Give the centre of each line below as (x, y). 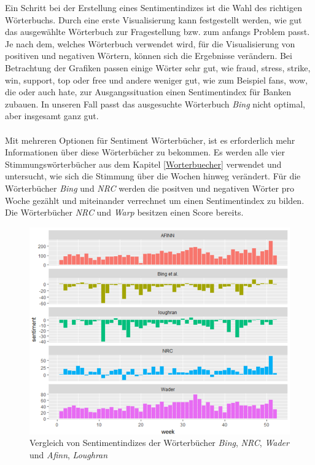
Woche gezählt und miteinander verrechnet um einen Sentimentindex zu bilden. (155, 200)
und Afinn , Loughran (69, 455)
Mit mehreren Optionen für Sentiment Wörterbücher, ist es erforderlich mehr (150, 140)
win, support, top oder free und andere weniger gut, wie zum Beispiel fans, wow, (156, 80)
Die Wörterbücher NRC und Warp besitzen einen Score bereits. (124, 212)
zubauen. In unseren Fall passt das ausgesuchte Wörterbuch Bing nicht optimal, (155, 104)
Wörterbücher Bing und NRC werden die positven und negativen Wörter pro (150, 188)
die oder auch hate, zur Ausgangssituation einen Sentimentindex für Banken (148, 92)
